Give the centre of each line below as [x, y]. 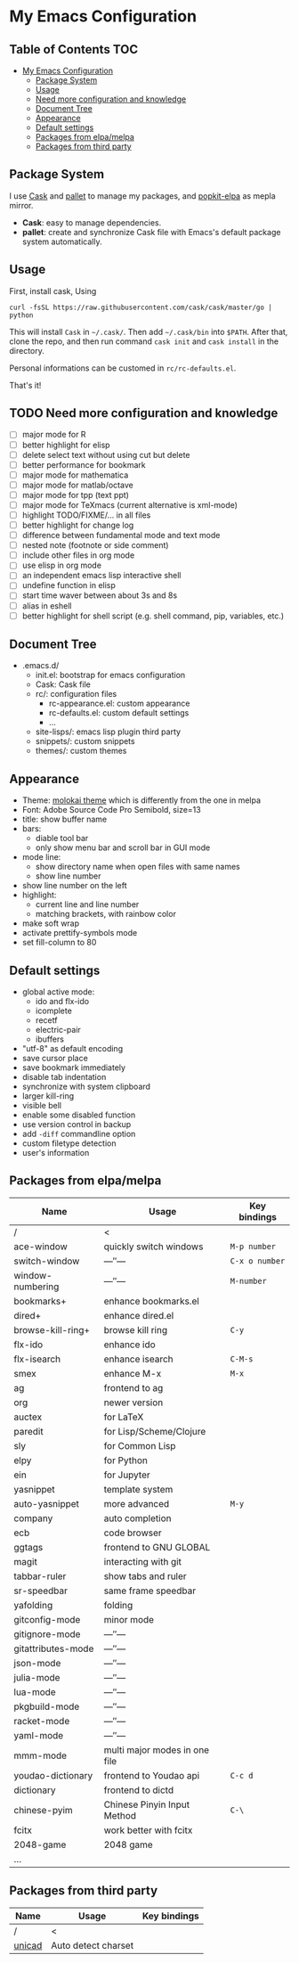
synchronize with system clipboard [86, 1087]
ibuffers [50, 1039]
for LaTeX [124, 1417]
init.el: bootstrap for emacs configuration [110, 675]
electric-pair [58, 1030]
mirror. [21, 205]
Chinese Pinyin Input [146, 1804]
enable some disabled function [79, 1115]
